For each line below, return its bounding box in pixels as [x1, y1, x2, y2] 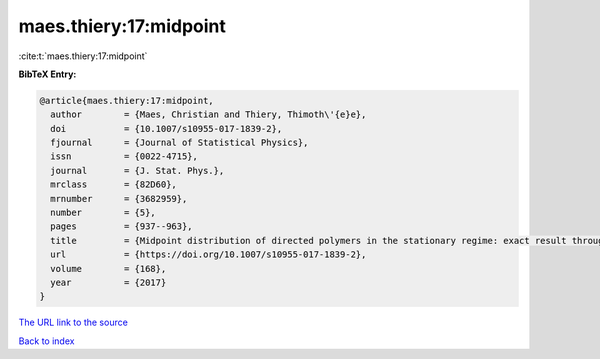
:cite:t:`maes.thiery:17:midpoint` [18, 50, 148, 62]
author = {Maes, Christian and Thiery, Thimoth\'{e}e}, [50, 109, 367, 120]
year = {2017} [50, 277, 167, 288]
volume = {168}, [50, 263, 167, 274]
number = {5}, [50, 207, 157, 219]
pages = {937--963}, [50, 221, 194, 232]
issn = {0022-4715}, [50, 151, 199, 162]
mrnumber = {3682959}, [50, 193, 188, 204]
